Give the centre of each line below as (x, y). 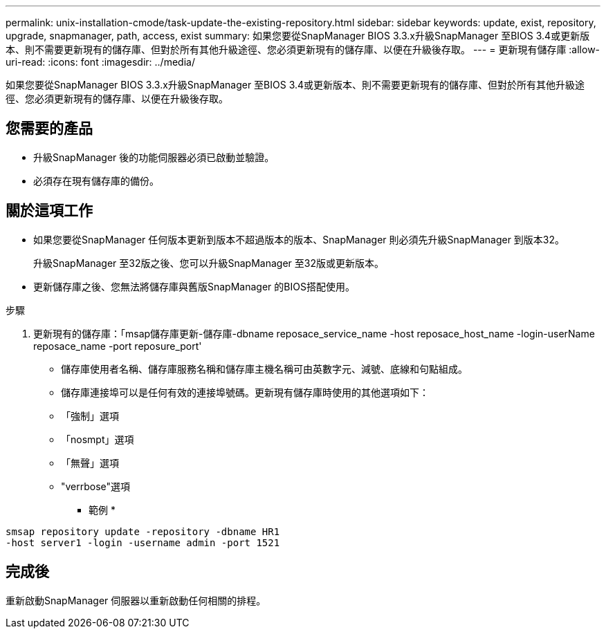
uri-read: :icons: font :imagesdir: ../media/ (100, 62)
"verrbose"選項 (96, 486)
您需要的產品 (49, 129)
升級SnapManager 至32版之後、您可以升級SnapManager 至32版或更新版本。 (209, 263)
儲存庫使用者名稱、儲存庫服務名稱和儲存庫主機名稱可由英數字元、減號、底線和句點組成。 (264, 369)
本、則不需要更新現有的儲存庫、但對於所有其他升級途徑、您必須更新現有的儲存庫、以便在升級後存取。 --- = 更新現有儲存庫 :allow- (303, 49)
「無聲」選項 (90, 463)
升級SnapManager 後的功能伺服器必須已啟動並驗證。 (154, 157)
